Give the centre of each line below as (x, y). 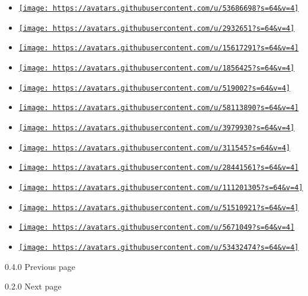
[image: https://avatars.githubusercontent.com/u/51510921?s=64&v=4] (159, 207)
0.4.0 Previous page (40, 266)
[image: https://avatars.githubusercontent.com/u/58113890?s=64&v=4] (159, 108)
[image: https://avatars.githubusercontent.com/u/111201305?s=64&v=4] (161, 187)
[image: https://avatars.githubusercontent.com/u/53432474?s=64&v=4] (159, 247)
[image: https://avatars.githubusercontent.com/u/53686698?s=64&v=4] (159, 8)
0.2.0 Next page (33, 286)
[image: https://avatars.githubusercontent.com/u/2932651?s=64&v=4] (157, 28)
